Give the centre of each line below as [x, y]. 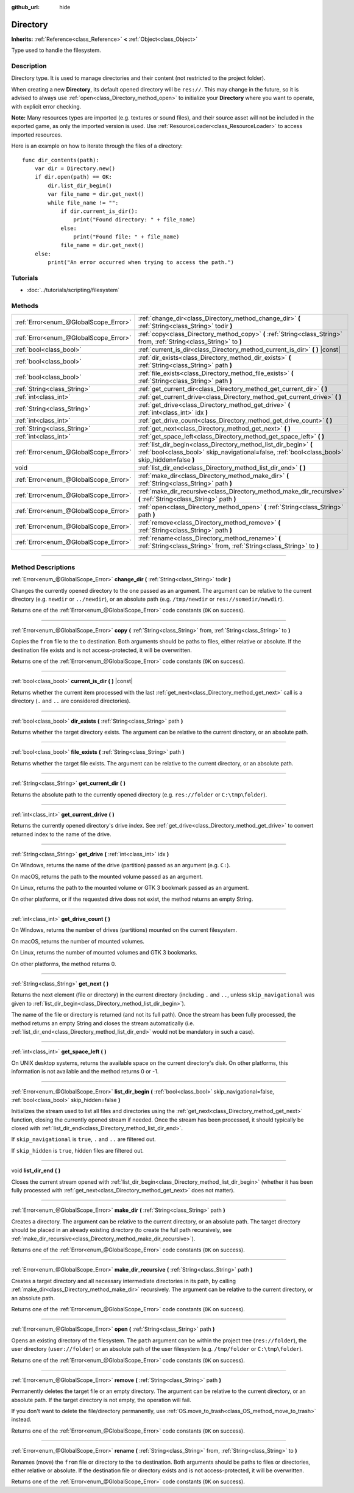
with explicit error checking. [46, 106]
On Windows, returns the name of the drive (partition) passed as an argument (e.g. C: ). [121, 865]
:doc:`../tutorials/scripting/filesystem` [73, 290]
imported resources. [37, 135]
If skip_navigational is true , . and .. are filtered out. [84, 1139]
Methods [25, 306]
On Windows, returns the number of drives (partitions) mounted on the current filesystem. [124, 930]
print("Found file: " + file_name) [126, 237]
